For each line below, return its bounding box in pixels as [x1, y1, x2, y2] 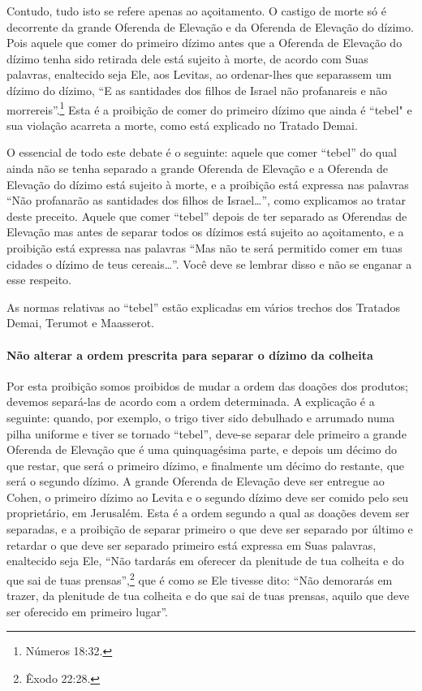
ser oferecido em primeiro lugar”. [6, 602, 168, 620]
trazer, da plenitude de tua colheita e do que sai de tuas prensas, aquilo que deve [6, 587, 410, 604]
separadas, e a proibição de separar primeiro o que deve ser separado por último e [6, 520, 413, 538]
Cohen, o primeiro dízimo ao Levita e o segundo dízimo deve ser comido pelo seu [6, 488, 409, 505]
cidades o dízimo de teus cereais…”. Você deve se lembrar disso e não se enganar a [6, 255, 412, 272]
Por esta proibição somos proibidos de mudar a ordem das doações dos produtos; [6, 377, 408, 394]
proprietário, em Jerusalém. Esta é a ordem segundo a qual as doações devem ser [6, 504, 410, 521]
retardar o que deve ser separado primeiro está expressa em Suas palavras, [6, 536, 377, 553]
